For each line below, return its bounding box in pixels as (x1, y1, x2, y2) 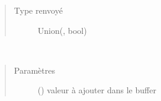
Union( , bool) (37, 24, 87, 36)
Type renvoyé (14, 4, 63, 16)
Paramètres (14, 64, 55, 76)
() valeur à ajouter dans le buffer (37, 84, 156, 96)
